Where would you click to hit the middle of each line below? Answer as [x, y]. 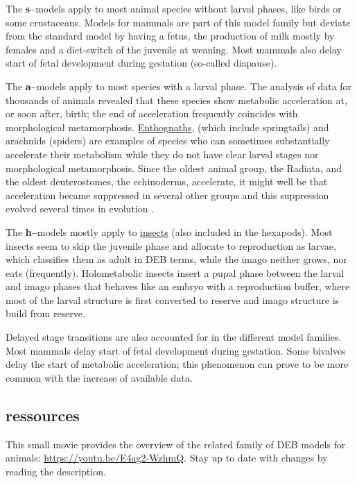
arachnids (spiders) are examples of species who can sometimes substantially [168, 141]
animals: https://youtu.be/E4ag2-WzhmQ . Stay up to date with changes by [167, 458]
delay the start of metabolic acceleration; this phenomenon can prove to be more [177, 364]
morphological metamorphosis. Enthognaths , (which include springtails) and [167, 127]
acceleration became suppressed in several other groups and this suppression [167, 195]
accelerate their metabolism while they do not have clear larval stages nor [162, 154]
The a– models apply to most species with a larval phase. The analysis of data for [179, 86]
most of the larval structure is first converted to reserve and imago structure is [173, 299]
